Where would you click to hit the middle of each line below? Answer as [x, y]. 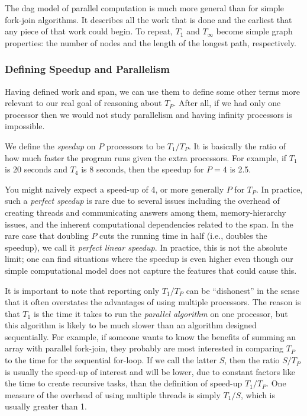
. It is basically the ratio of [237, 145]
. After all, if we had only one [227, 103]
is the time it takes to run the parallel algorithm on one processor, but [161, 313]
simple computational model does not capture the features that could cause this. [151, 270]
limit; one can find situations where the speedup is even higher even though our [149, 259]
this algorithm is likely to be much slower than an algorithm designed [131, 325]
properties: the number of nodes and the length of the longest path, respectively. [151, 42]
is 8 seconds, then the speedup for [143, 169]
